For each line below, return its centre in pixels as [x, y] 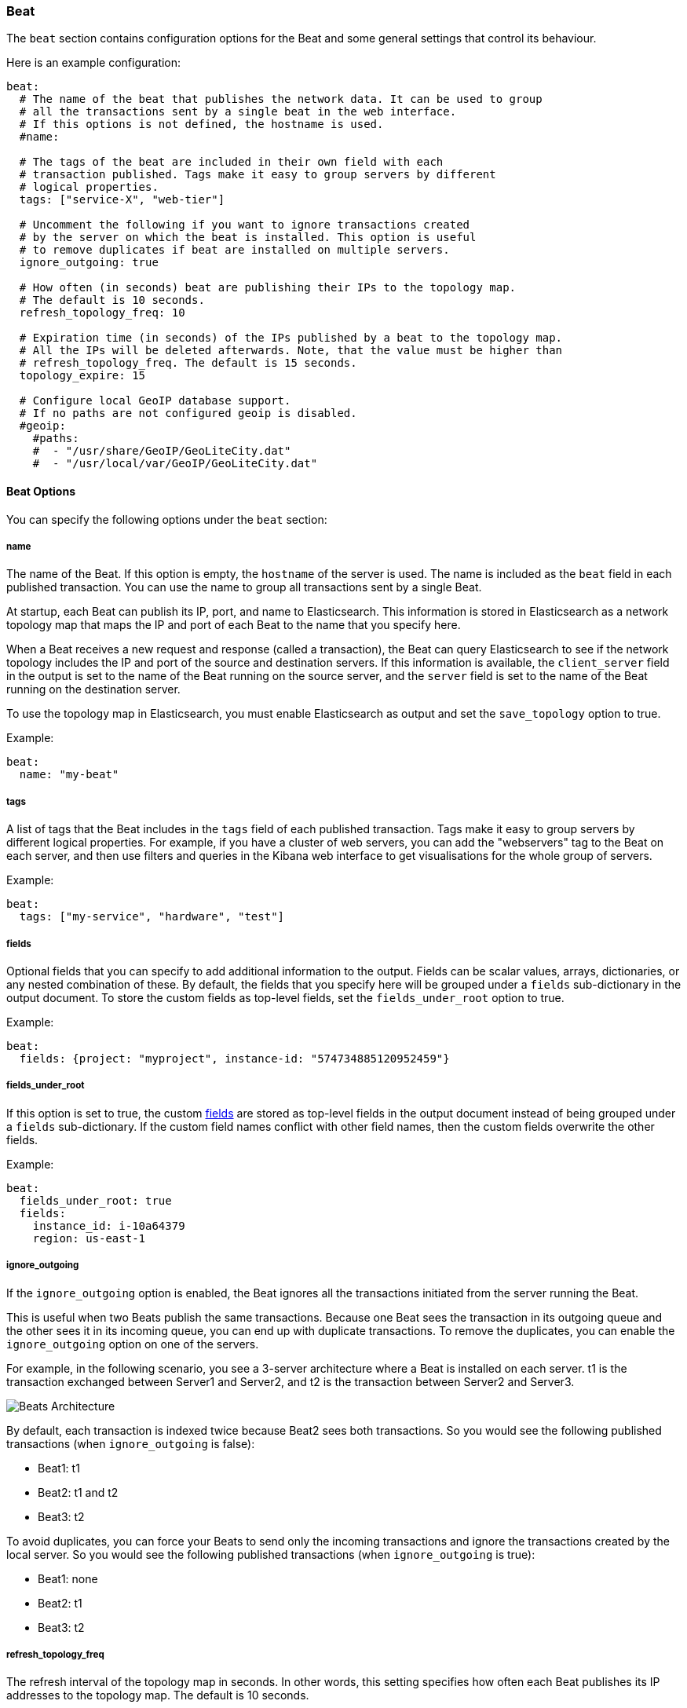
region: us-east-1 [89, 1238]
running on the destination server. [93, 689]
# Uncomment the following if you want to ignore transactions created [245, 225]
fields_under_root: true [95, 1200]
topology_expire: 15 [82, 376]
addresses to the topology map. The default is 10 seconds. [158, 1695]
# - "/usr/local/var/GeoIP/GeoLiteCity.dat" [175, 464]
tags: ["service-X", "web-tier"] [122, 200]
